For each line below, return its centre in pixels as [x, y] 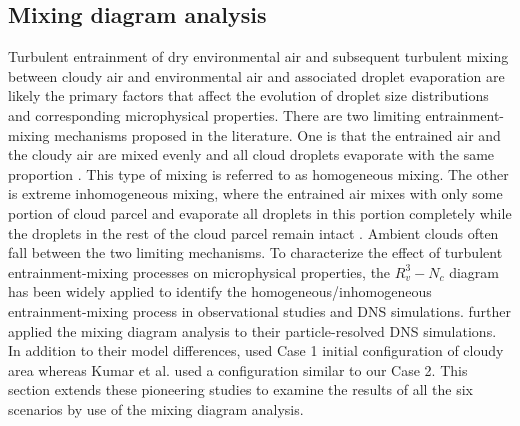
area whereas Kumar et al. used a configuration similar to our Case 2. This [238, 369]
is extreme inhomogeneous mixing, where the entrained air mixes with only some [255, 193]
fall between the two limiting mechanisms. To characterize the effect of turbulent [255, 252]
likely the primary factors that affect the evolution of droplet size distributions [248, 95]
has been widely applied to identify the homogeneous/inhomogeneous [220, 291]
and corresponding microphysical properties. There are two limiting [214, 114]
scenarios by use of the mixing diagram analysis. [156, 408]
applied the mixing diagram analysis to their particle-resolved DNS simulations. [252, 330]
